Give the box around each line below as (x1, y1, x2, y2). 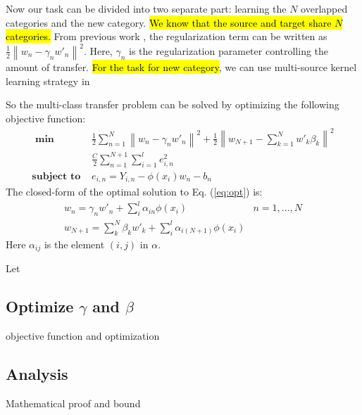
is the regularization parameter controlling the (129, 43, 329, 58)
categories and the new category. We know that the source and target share (6, 15, 332, 30)
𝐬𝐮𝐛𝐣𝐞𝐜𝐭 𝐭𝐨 (32, 171, 81, 181)
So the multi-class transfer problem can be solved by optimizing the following (6, 97, 339, 112)
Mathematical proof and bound (6, 395, 141, 410)
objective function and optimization (6, 328, 160, 343)
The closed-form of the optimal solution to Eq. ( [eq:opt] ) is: (6, 184, 263, 199)
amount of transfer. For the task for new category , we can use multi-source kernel (6, 60, 357, 75)
